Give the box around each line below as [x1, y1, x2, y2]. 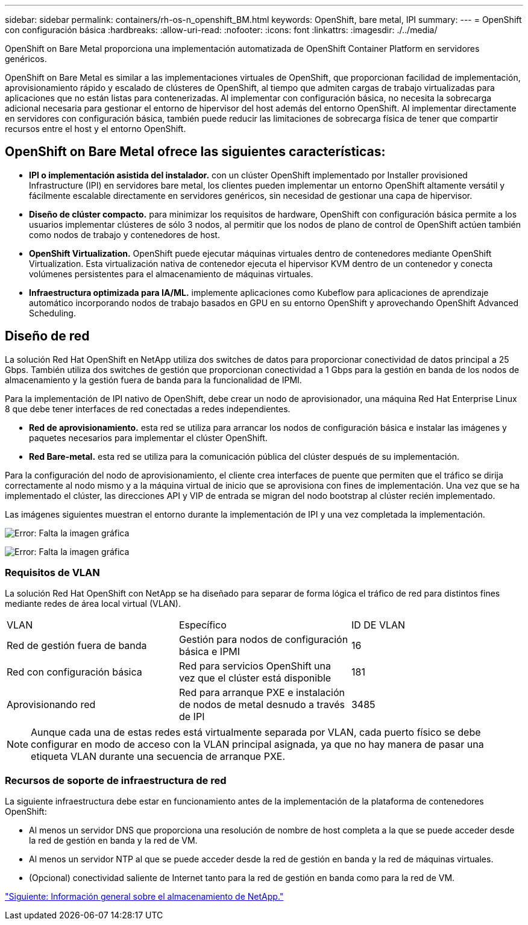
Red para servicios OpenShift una [178, 660, 332, 673]
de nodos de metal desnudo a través [178, 698, 345, 711]
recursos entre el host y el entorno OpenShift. [5, 124, 186, 134]
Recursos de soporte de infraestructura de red [5, 774, 227, 786]
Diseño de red [5, 328, 90, 344]
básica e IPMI [178, 645, 240, 658]
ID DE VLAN [351, 619, 406, 632]
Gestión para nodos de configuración [178, 633, 348, 646]
